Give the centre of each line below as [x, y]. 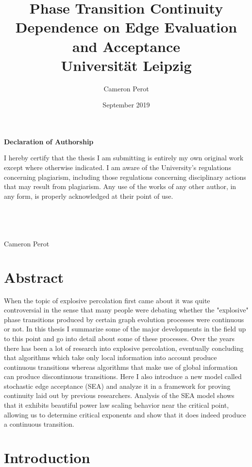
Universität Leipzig [126, 65]
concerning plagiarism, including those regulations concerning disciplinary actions [125, 177]
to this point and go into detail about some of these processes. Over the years [119, 338]
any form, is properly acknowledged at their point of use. [89, 196]
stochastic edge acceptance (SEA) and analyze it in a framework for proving [117, 386]
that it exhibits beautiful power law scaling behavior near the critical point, [117, 405]
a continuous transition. [39, 424]
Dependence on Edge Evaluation [126, 27]
